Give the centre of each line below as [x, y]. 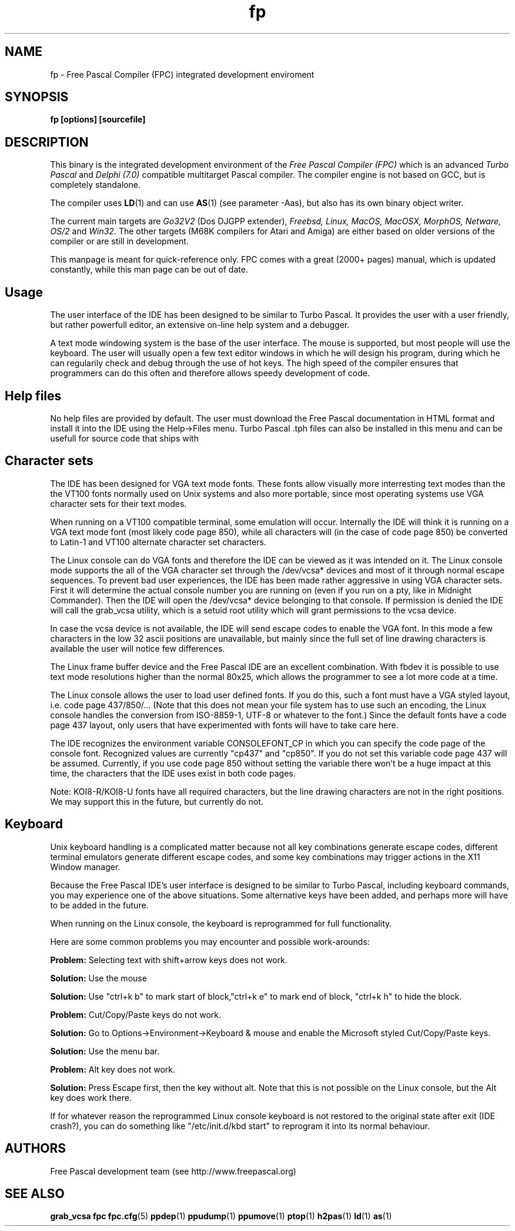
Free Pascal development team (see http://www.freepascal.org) [173, 1171]
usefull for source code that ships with [124, 438]
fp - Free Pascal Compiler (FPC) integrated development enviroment [182, 74]
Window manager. [85, 867]
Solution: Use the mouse [98, 978]
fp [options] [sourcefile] [98, 120]
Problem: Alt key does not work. [113, 1069]
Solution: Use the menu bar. [105, 1051]
